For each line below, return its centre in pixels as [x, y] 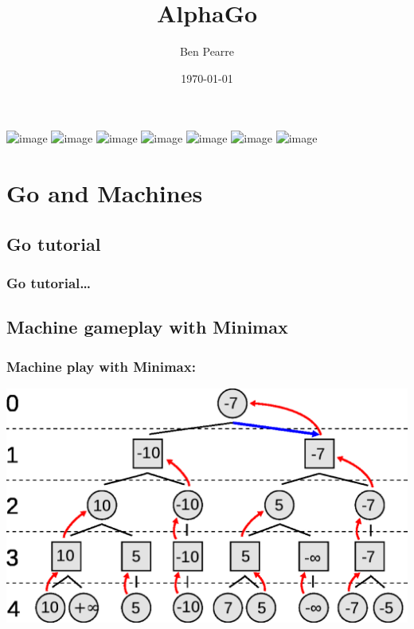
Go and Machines [105, 193]
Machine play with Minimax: [101, 366]
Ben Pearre [207, 51]
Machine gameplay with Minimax [147, 327]
